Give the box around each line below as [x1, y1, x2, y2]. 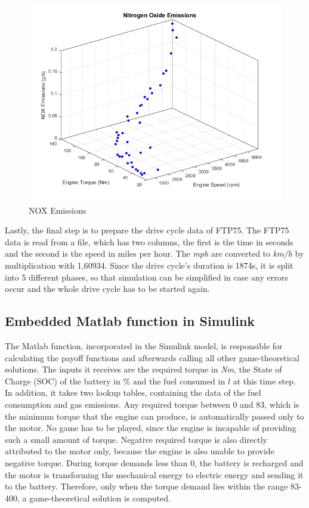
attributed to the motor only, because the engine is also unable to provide [5, 445, 274, 457]
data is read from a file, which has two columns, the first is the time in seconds [5, 235, 293, 248]
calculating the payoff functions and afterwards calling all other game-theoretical [5, 351, 299, 364]
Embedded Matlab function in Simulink [5, 312, 255, 330]
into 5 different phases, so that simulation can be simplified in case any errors [5, 270, 288, 283]
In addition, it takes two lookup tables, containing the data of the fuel [5, 386, 261, 399]
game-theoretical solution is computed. [29, 491, 171, 504]
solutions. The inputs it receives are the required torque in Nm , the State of [5, 363, 282, 375]
